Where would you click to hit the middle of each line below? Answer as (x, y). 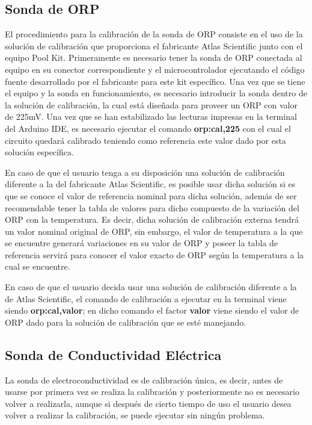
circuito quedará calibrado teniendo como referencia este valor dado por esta (145, 140)
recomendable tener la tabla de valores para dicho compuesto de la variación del (152, 207)
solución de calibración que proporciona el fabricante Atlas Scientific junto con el (154, 45)
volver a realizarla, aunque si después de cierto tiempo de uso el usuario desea (148, 403)
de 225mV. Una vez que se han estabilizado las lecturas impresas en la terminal (151, 116)
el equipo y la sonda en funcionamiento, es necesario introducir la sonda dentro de (156, 93)
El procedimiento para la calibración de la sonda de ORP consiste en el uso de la (154, 34)
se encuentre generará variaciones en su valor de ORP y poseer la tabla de (141, 243)
